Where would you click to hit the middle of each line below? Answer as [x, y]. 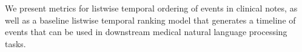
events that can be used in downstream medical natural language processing [146, 32]
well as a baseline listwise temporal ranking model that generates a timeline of [150, 20]
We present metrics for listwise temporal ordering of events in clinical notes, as [151, 8]
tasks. [15, 43]
